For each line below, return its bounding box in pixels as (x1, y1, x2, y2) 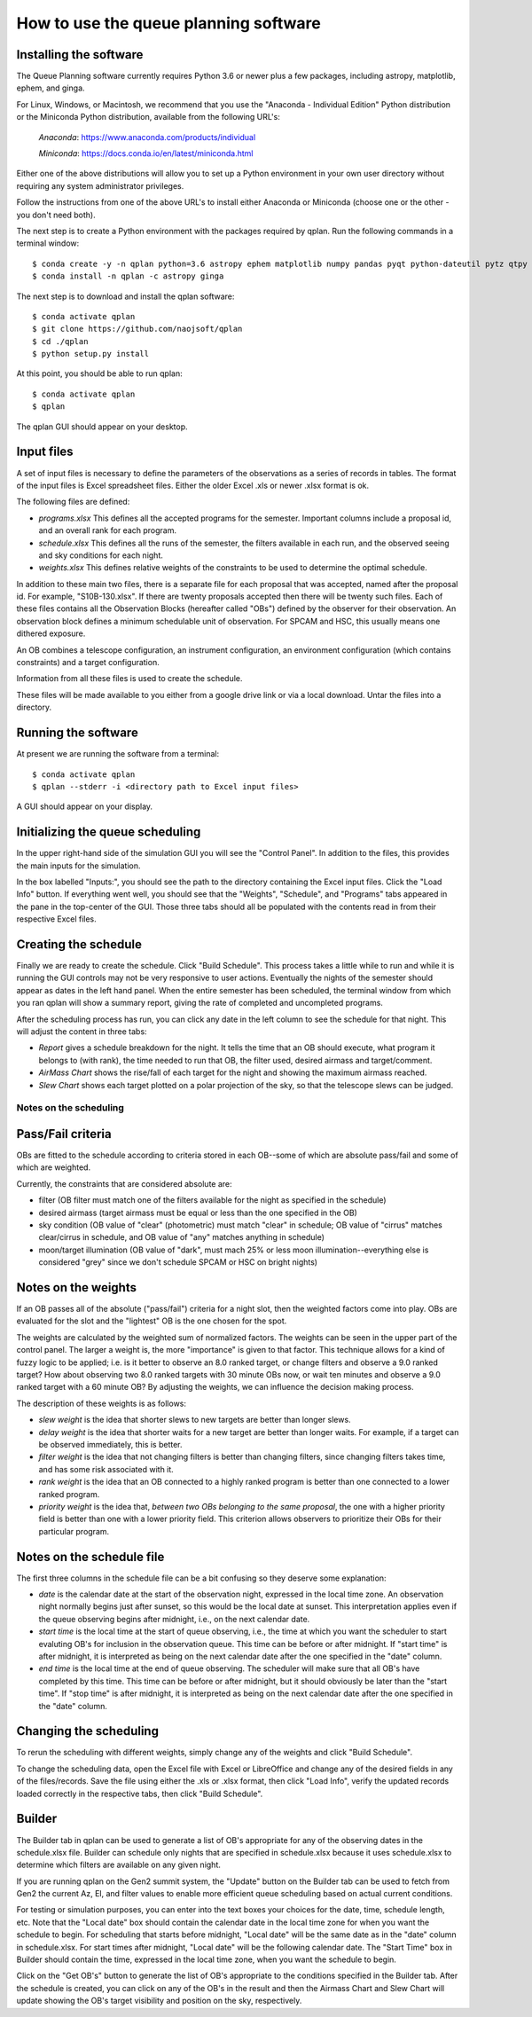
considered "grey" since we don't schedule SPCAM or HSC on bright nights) (38, 1257, 318, 1267)
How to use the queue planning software (16, 13, 321, 33)
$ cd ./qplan (32, 336, 89, 346)
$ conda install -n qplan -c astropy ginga (32, 271, 224, 281)
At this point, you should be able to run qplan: (16, 368, 183, 379)
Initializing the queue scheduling (16, 825, 201, 840)
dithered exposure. (16, 628, 86, 639)
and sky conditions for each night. (38, 550, 163, 561)
